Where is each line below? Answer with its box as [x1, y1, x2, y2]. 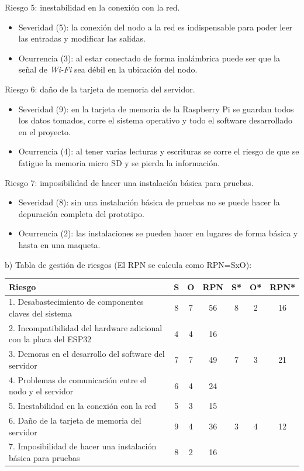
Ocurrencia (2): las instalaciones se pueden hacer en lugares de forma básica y [18, 227, 298, 239]
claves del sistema [9, 307, 72, 319]
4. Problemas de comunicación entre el [9, 373, 147, 386]
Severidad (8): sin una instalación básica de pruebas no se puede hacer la [18, 196, 280, 208]
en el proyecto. [18, 125, 71, 137]
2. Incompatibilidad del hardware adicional [9, 321, 163, 334]
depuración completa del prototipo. [18, 207, 144, 219]
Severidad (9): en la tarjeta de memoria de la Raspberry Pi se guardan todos [18, 102, 294, 115]
